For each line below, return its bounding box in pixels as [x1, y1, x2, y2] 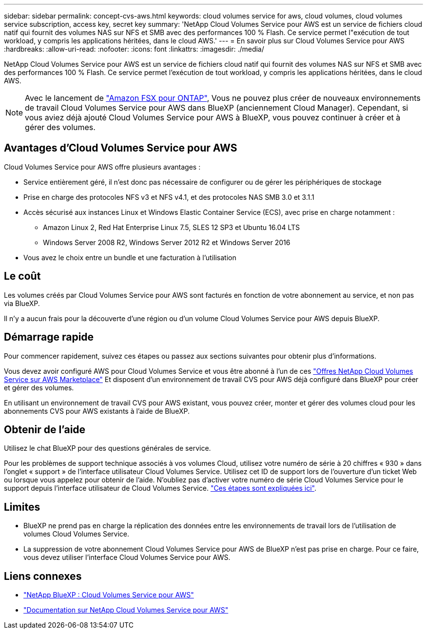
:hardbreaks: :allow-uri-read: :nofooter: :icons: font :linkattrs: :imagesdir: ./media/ [4, 45, 264, 53]
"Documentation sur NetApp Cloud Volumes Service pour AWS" [23, 606, 229, 614]
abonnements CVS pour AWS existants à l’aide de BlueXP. [4, 406, 190, 415]
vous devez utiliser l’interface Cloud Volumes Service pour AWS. [23, 553, 231, 562]
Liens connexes [4, 570, 82, 582]
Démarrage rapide [4, 331, 94, 344]
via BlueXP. [4, 299, 40, 307]
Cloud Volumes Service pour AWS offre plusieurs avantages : [4, 162, 201, 171]
